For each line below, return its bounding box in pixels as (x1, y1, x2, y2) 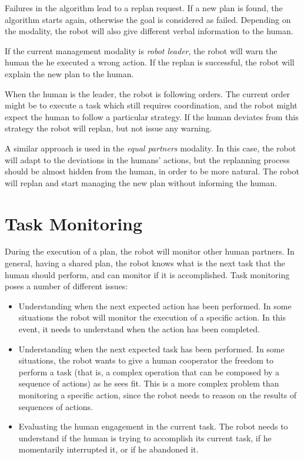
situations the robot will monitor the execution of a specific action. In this (18, 311, 286, 323)
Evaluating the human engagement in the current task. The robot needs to (18, 420, 288, 432)
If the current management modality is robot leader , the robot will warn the (5, 44, 278, 57)
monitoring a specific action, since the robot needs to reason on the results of (18, 388, 297, 401)
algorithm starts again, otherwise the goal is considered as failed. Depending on (5, 13, 291, 25)
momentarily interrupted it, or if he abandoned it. (18, 443, 199, 455)
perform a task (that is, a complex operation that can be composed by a (18, 365, 280, 378)
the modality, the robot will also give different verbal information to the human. (5, 25, 293, 37)
